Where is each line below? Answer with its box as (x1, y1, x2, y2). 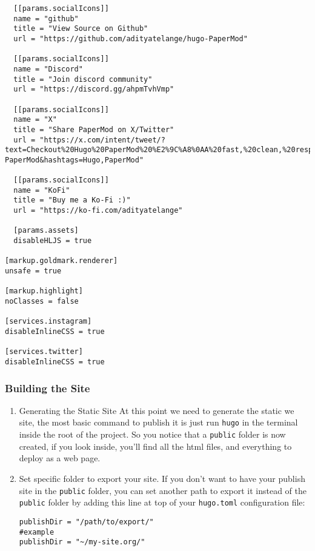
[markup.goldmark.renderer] (5, 256, 118, 265)
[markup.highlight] (5, 287, 83, 296)
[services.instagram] (5, 317, 92, 326)
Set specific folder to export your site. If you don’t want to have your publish (19, 472, 305, 484)
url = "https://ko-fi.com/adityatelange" (13, 206, 183, 215)
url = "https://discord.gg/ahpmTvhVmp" (13, 85, 174, 94)
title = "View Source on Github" (13, 24, 148, 33)
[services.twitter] (5, 347, 83, 356)
